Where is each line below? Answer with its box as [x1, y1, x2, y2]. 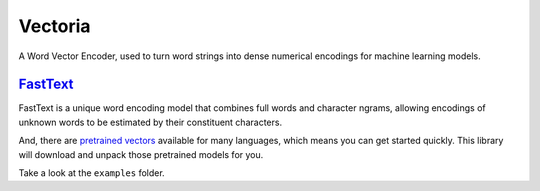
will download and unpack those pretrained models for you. [18, 148, 264, 160]
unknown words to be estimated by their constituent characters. [18, 116, 283, 128]
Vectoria [18, 15, 91, 37]
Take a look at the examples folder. [18, 167, 165, 179]
